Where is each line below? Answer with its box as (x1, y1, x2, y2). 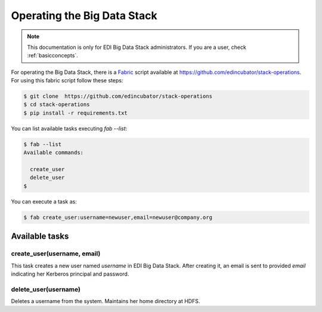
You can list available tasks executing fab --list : (11, 125, 128, 132)
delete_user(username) (11, 285, 80, 294)
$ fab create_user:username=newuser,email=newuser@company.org (23, 214, 213, 221)
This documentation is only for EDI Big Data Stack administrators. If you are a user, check (27, 44, 247, 51)
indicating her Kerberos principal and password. (11, 270, 129, 277)
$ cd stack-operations (23, 101, 90, 108)
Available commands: (23, 149, 83, 156)
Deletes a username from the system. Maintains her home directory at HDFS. (11, 298, 200, 305)
